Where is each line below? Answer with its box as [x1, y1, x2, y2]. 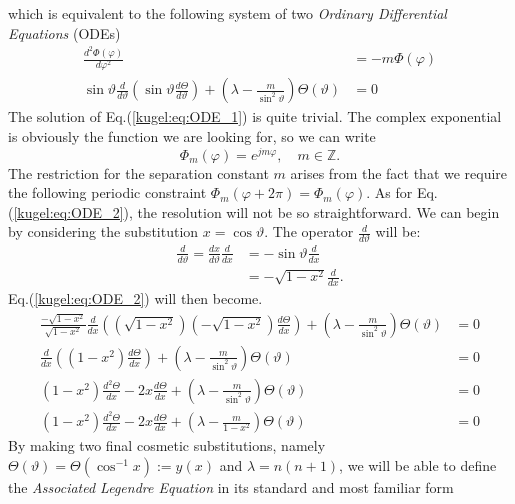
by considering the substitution [8, 221, 199, 242]
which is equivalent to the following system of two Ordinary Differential [8, 3, 447, 23]
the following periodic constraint [8, 182, 207, 203]
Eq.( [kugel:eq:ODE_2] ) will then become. [8, 288, 263, 309]
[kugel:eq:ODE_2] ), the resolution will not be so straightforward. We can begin [13, 201, 500, 222]
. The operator [264, 221, 354, 242]
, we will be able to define [339, 454, 497, 475]
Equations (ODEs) [8, 22, 121, 43]
